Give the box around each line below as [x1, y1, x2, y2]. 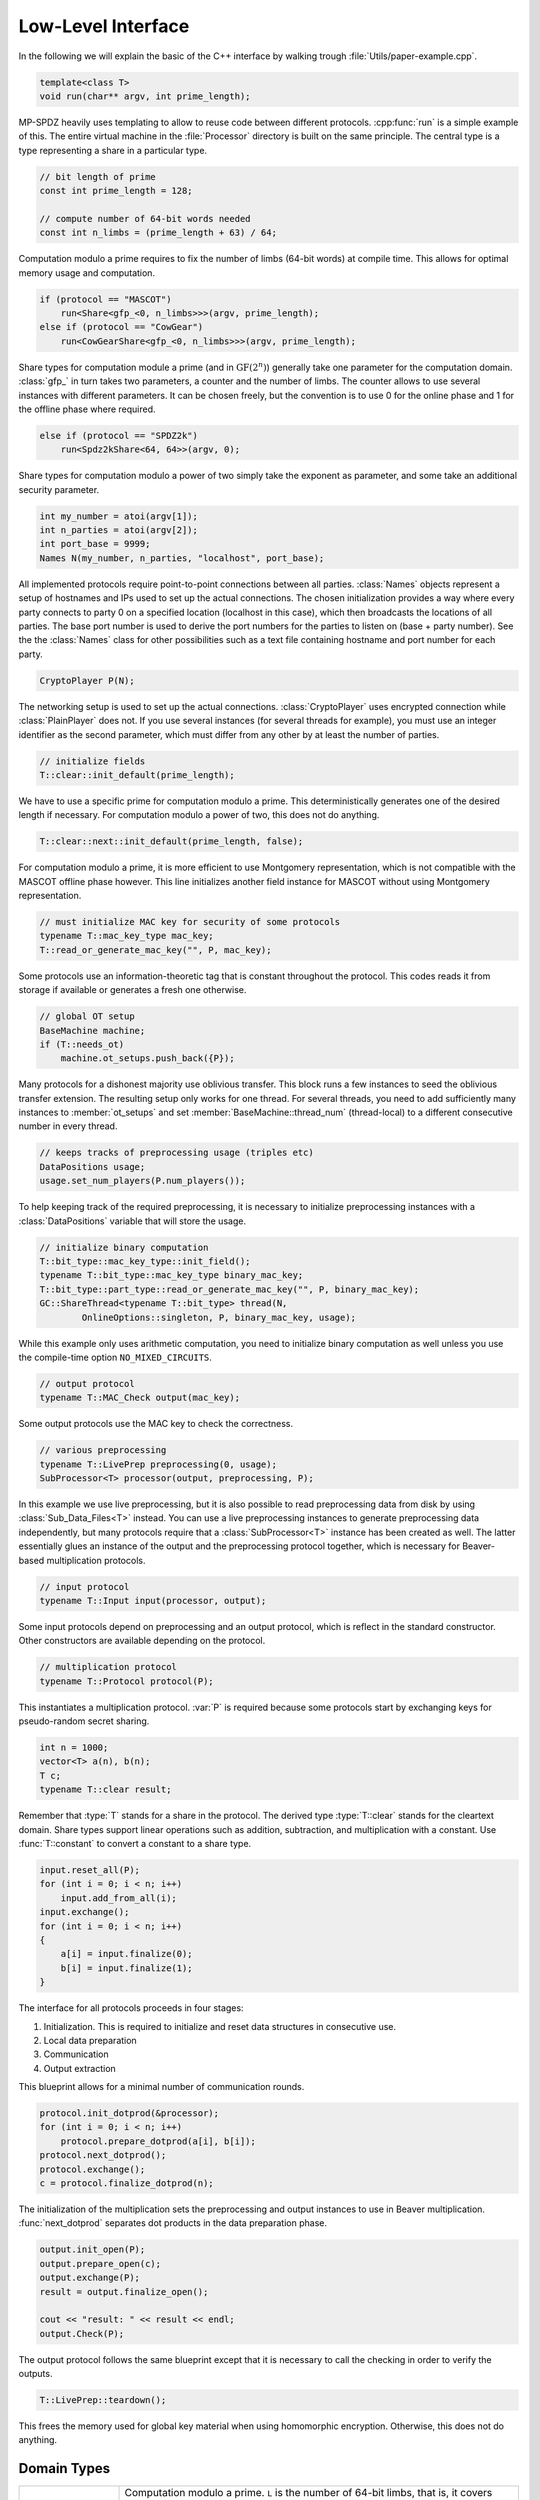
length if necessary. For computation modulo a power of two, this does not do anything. [18, 809, 380, 821]
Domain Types [18, 2460, 110, 2477]
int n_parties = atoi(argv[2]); [39, 525, 199, 536]
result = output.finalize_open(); [39, 2286, 209, 2297]
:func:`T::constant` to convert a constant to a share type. [18, 1838, 252, 1850]
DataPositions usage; [39, 1161, 146, 1172]
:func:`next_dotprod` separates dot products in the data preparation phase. [18, 2217, 327, 2229]
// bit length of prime [39, 171, 157, 182]
